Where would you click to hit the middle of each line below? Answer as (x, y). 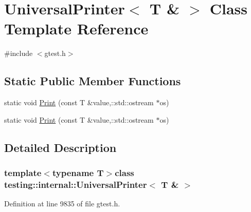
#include (19, 53)
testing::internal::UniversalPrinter (76, 184)
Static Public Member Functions (93, 81)
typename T (78, 172)
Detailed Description (60, 147)
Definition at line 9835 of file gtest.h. (62, 204)
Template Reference (76, 28)
